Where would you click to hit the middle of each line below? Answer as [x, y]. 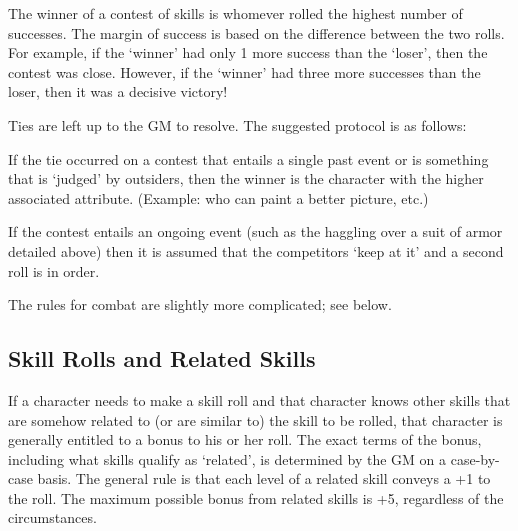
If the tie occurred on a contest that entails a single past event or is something [248, 158]
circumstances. [52, 517]
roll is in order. [54, 270]
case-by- [475, 458]
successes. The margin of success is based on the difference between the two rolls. [256, 32]
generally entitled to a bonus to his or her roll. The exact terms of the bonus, [245, 439]
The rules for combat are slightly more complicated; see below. [200, 304]
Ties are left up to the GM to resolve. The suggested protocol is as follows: [237, 124]
